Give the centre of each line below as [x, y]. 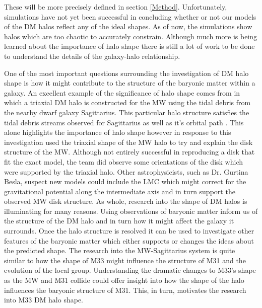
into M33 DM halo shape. [44, 300]
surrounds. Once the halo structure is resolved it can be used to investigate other [129, 231]
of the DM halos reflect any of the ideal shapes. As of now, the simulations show [128, 26]
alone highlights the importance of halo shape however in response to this [118, 132]
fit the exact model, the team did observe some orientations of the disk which [124, 161]
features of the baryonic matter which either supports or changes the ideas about [129, 240]
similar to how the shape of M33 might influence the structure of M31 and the [125, 260]
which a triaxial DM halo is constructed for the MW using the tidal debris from [127, 102]
